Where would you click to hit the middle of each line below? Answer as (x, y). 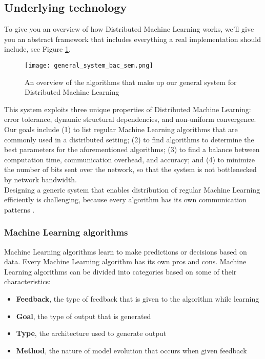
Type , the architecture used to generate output (91, 333)
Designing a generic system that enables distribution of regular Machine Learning (132, 189)
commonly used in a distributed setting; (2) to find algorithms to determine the (129, 139)
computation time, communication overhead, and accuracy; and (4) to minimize (129, 159)
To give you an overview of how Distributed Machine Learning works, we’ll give (129, 29)
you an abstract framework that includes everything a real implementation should (132, 39)
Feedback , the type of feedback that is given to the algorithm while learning (138, 298)
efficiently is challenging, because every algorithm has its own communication (125, 199)
